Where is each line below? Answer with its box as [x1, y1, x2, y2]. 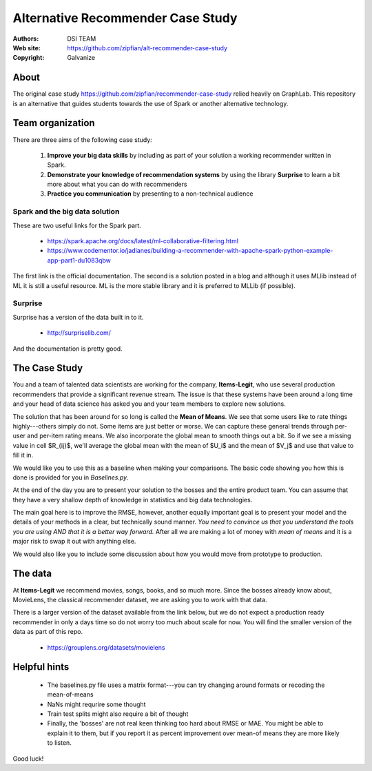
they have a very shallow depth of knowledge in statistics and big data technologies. [12, 495, 253, 504]
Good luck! [12, 754, 44, 763]
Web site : [12, 43, 41, 52]
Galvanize [67, 54, 96, 62]
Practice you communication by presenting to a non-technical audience [47, 189, 254, 198]
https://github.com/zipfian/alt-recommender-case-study [67, 43, 227, 52]
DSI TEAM [67, 34, 96, 43]
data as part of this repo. [12, 628, 83, 636]
